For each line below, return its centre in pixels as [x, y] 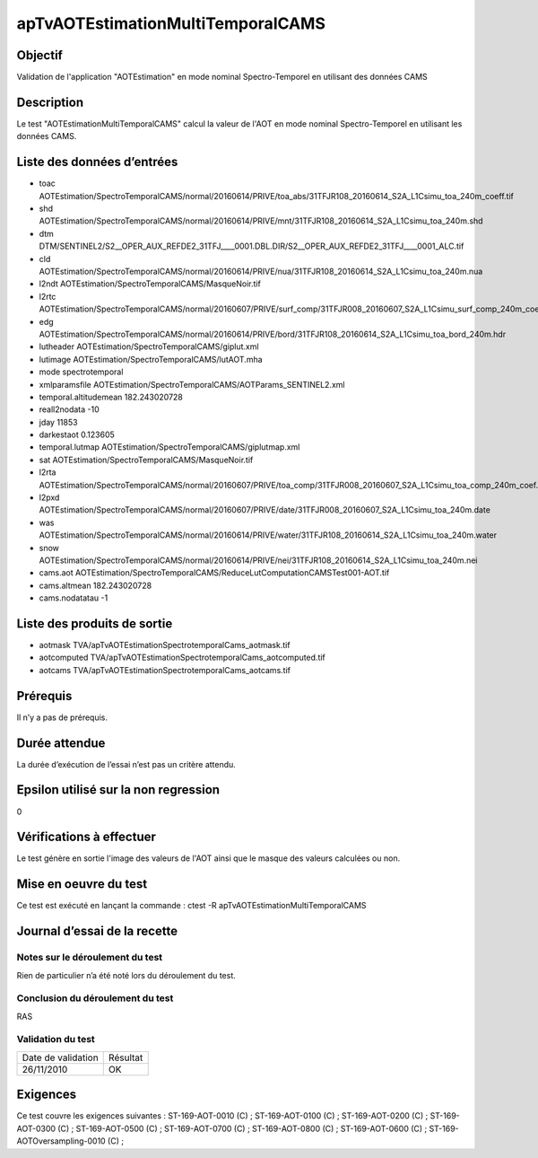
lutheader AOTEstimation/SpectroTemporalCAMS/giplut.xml [149, 347]
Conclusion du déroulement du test [95, 998]
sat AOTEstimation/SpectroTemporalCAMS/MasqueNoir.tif [146, 460]
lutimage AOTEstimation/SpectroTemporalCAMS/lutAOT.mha [151, 359]
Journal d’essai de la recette [97, 931]
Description [50, 102]
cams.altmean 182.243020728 [95, 585]
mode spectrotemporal [81, 372]
